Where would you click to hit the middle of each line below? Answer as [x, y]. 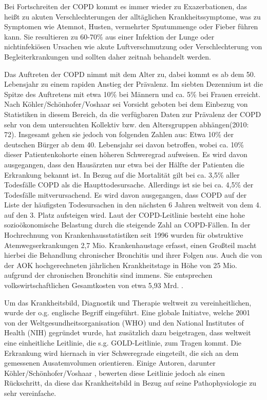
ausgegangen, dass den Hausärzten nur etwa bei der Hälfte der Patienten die [124, 164]
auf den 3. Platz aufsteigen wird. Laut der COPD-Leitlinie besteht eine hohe [125, 214]
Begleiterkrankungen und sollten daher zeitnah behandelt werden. [108, 56]
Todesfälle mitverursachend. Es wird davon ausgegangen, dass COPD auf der [126, 194]
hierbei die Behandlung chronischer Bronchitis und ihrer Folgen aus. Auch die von [133, 255]
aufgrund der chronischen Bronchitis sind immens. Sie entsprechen [108, 275]
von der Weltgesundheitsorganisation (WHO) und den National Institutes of [124, 322]
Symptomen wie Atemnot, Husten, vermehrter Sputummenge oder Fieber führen [131, 26]
